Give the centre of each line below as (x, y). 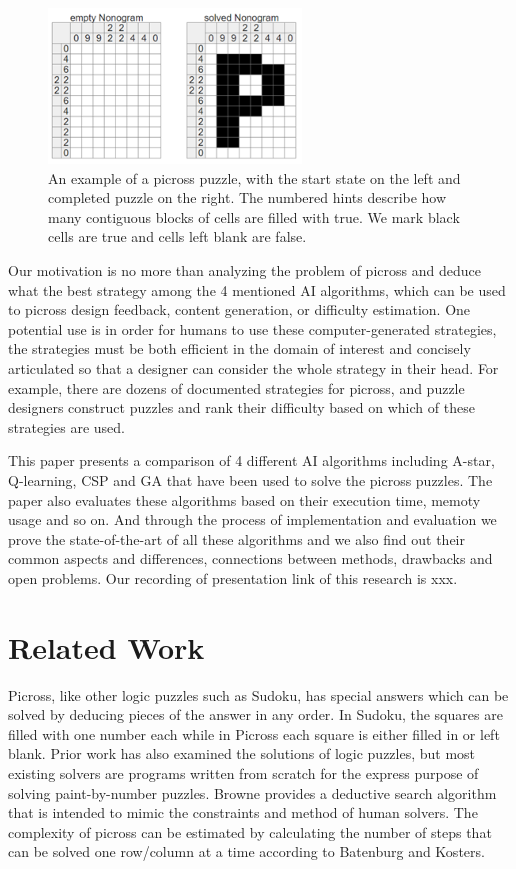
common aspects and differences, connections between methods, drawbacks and (250, 558)
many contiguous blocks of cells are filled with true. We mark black (254, 216)
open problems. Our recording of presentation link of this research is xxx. (233, 577)
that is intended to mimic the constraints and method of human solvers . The (243, 812)
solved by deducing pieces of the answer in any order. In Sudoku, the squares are (255, 714)
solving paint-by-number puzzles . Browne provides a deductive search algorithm (252, 792)
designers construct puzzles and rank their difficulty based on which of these (241, 407)
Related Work (106, 646)
